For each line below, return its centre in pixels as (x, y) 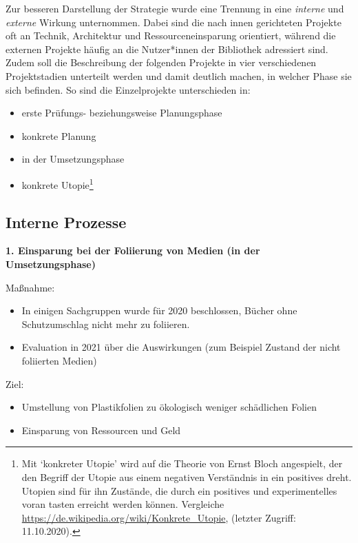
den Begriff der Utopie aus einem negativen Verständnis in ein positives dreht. (187, 477)
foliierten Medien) (59, 360)
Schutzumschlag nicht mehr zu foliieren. (106, 324)
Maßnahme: (30, 287)
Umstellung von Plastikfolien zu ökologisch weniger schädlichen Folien (169, 407)
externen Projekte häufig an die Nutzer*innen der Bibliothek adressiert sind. (167, 49)
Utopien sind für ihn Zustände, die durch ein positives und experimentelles (179, 490)
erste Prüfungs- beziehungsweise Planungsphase (122, 113)
